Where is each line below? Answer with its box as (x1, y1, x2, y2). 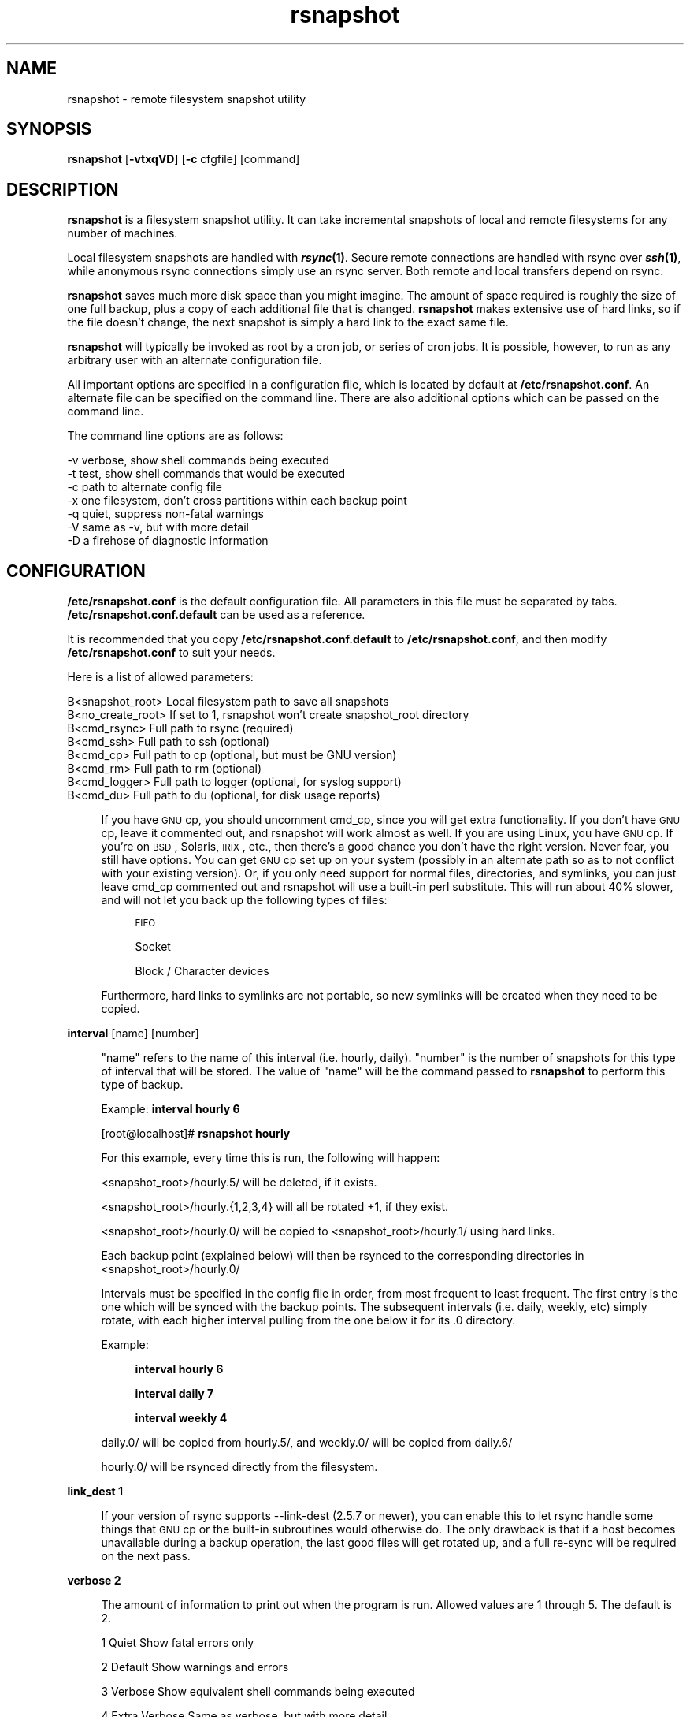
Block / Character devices (135, 964, 269, 978)
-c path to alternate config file (67, 480, 223, 494)
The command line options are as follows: (67, 429, 284, 443)
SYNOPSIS (6, 119, 92, 140)
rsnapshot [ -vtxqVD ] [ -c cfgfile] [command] (67, 152, 300, 166)
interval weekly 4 (135, 1411, 228, 1425)
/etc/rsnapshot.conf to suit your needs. (67, 646, 276, 660)
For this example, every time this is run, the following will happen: (101, 1151, 440, 1165)
